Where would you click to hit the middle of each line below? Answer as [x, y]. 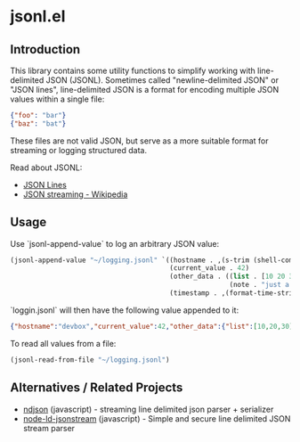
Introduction [45, 49]
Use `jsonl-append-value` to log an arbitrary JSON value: [115, 243]
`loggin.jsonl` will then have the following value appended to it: [125, 310]
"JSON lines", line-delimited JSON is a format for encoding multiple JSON [145, 90]
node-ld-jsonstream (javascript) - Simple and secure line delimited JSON [157, 418]
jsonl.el [38, 16]
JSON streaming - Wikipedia [75, 194]
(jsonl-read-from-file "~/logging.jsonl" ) [90, 360]
